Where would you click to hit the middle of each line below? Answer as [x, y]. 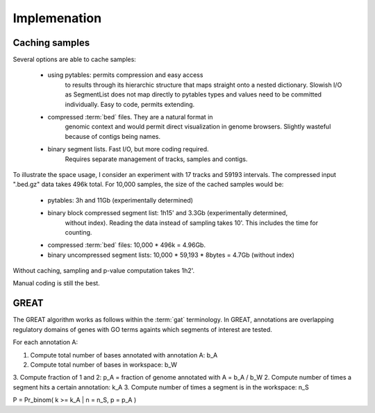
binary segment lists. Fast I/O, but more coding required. [128, 149]
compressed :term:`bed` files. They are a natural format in [130, 117]
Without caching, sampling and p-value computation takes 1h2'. [104, 271]
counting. [78, 232]
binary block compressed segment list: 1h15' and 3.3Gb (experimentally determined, [168, 213]
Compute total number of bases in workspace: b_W [103, 364]
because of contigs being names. [113, 136]
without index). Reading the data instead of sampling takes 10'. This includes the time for [192, 223]
